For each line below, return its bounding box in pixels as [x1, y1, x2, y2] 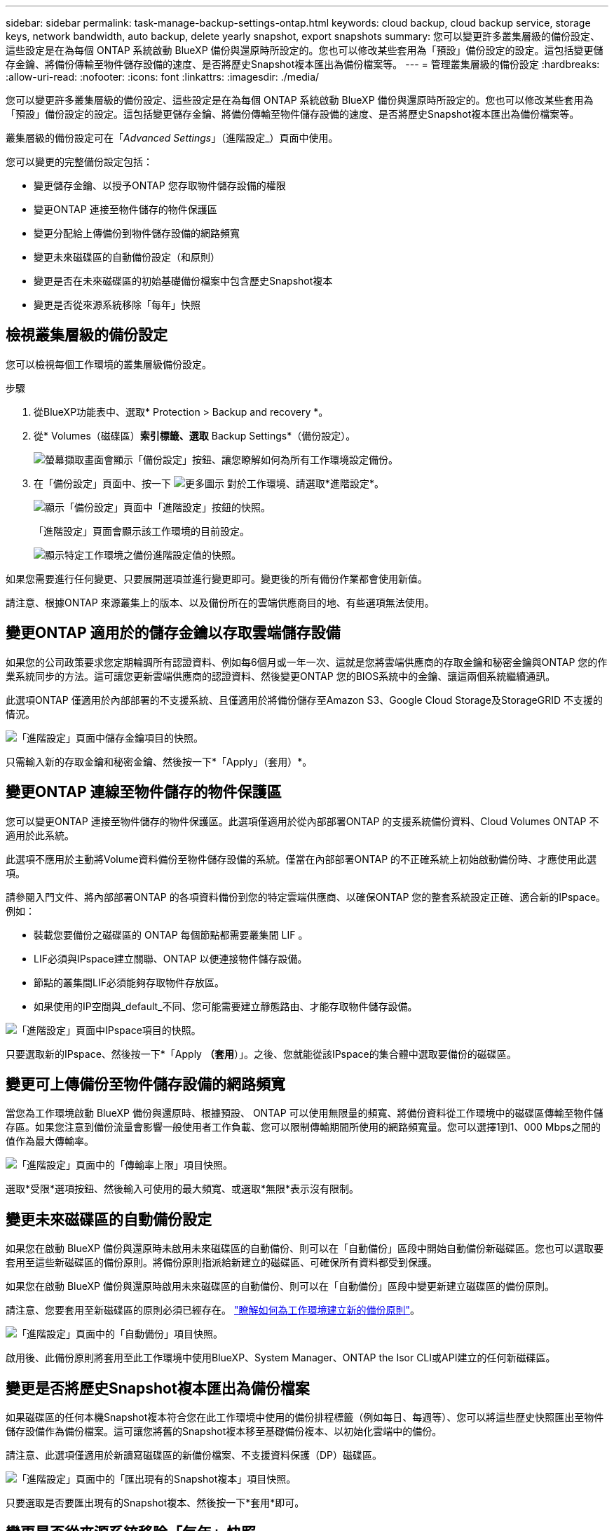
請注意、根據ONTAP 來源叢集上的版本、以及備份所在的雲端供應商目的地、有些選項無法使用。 [6, 596, 435, 608]
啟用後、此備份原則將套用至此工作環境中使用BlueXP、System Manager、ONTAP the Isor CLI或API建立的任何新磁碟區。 [6, 1352, 556, 1364]
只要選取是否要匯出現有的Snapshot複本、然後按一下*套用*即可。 [6, 1497, 305, 1509]
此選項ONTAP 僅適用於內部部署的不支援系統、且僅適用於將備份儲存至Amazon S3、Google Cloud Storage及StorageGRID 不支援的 [6, 693, 603, 706]
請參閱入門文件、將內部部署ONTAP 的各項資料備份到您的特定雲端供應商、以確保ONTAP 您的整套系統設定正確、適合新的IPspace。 [6, 890, 606, 903]
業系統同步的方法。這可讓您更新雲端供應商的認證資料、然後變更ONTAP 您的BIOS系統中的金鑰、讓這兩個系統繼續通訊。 [6, 669, 556, 682]
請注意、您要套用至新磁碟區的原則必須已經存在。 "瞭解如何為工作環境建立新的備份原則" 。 [6, 1304, 420, 1316]
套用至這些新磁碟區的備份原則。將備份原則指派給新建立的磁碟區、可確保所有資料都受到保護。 [6, 1256, 437, 1269]
